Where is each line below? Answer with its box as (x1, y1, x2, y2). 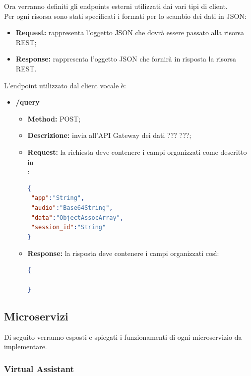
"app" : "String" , (31, 194, 85, 202)
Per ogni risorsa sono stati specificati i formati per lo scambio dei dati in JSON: (4, 10, 247, 21)
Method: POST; (27, 113, 81, 124)
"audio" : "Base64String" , (31, 204, 113, 211)
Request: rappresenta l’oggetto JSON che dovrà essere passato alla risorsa (15, 27, 244, 38)
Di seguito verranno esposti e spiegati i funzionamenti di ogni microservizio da (4, 331, 242, 342)
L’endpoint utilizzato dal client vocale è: (4, 80, 126, 90)
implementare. (4, 341, 47, 352)
